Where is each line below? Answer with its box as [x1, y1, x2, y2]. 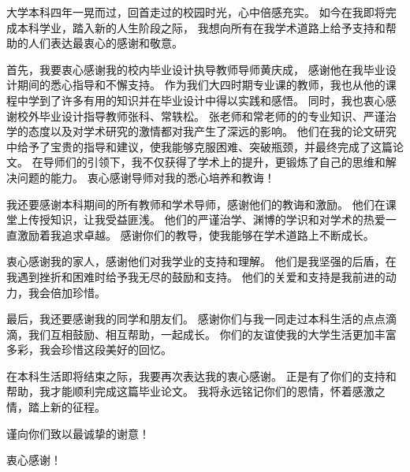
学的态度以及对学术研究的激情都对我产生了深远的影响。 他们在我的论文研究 [6, 123, 397, 139]
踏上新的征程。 [28, 399, 106, 415]
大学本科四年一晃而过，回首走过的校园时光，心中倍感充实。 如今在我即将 [6, 4, 386, 20]
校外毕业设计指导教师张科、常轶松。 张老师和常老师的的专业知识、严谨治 [17, 107, 397, 124]
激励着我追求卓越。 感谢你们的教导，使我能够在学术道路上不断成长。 [17, 226, 375, 243]
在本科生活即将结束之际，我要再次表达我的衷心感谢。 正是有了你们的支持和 [6, 367, 397, 384]
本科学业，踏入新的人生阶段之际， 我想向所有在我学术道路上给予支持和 [17, 19, 386, 35]
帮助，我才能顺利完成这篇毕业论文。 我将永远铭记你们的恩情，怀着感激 [6, 383, 375, 400]
